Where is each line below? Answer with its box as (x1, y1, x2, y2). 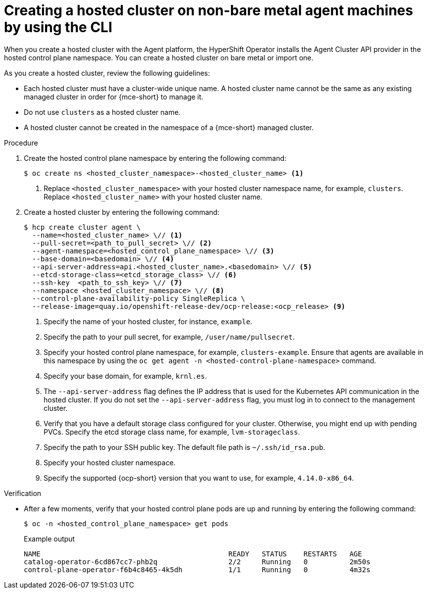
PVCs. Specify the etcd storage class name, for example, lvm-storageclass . (44, 427, 300, 436)
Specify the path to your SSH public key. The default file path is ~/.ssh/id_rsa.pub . (44, 443, 325, 451)
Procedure (4, 138, 38, 147)
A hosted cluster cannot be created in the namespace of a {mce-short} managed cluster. (24, 123, 314, 132)
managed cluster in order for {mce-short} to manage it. (24, 92, 204, 101)
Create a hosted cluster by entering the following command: (24, 207, 219, 216)
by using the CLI (4, 19, 112, 36)
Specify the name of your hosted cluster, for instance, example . (44, 317, 253, 326)
